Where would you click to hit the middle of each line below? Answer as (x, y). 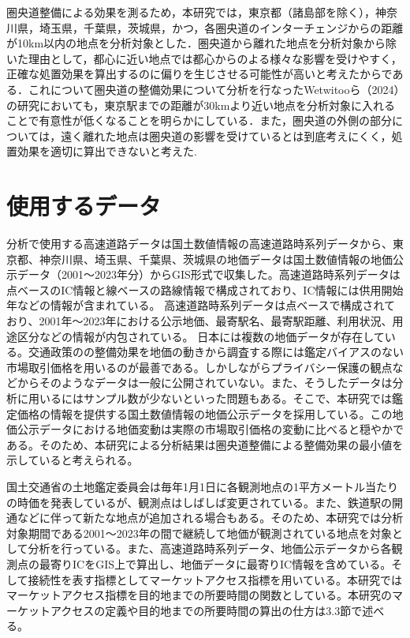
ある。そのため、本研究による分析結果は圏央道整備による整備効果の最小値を (205, 444)
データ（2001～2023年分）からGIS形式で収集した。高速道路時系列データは (209, 274)
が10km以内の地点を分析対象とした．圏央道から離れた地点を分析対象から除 (202, 43)
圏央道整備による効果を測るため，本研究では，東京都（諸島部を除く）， (191, 12)
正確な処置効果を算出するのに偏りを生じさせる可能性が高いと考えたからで (199, 74)
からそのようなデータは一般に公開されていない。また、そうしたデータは (205, 383)
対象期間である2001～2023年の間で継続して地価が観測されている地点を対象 (199, 533)
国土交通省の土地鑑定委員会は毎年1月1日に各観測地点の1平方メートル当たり (202, 486)
